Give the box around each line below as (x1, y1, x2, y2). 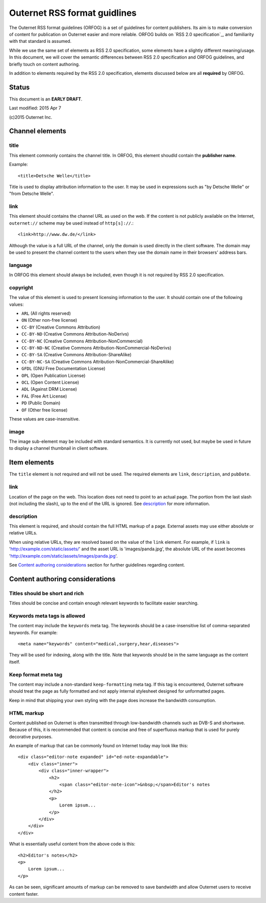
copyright (9, 284, 33, 291)
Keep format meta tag (9, 671, 63, 678)
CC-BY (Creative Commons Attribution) (21, 324, 100, 330)
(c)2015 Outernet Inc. (9, 114, 53, 120)
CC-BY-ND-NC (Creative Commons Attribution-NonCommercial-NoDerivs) (21, 345, 172, 351)
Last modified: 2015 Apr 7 (9, 105, 62, 111)
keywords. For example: (9, 630, 58, 635)
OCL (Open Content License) (21, 379, 79, 385)
